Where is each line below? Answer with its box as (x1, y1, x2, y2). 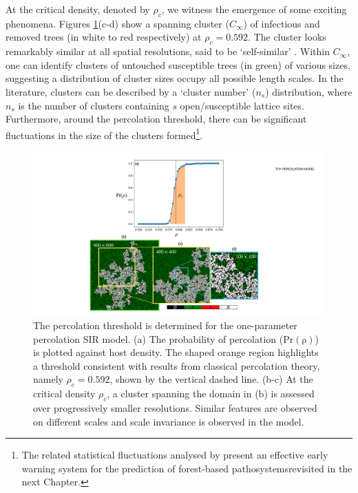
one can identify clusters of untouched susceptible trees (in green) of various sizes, (6, 57, 350, 72)
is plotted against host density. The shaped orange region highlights (33, 345, 319, 359)
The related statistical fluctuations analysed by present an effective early (21, 448, 328, 462)
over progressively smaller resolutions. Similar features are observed (33, 401, 317, 415)
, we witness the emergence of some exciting (161, 2, 347, 16)
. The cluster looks (248, 30, 326, 44)
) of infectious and (243, 16, 320, 30)
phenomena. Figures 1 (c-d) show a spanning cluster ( (6, 16, 229, 30)
